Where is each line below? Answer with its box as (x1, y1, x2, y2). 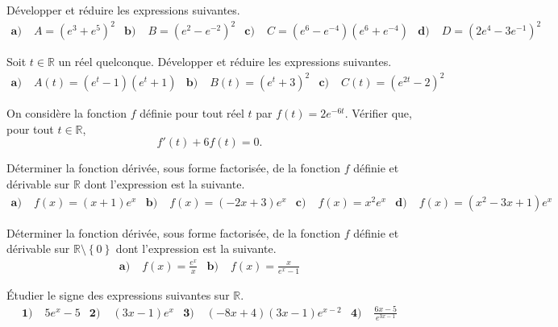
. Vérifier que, (344, 105, 412, 122)
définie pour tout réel (139, 105, 244, 122)
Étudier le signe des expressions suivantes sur (6, 286, 230, 303)
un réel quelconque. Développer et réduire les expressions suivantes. (58, 53, 392, 70)
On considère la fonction (6, 105, 127, 122)
